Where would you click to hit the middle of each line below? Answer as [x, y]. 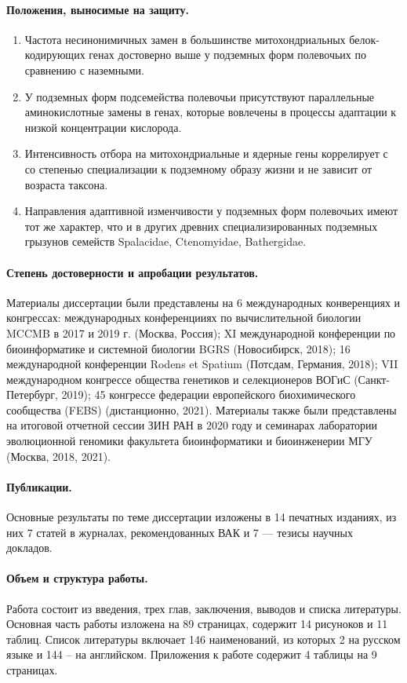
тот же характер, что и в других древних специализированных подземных [201, 226]
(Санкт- [372, 379]
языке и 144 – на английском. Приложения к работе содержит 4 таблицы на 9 [192, 654]
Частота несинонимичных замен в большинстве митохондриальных [185, 39]
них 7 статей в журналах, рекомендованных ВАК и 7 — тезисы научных [180, 532]
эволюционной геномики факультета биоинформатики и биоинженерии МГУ [189, 441]
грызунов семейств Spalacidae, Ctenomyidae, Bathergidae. [165, 241]
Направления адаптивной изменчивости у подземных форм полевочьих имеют [211, 211]
